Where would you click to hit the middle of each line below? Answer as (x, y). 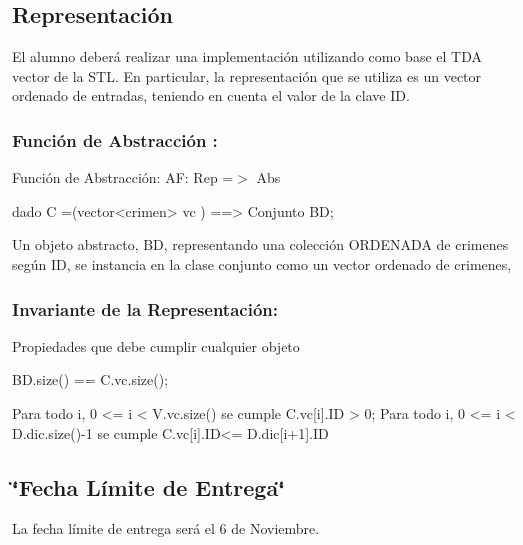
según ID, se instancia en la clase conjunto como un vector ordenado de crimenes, (262, 263)
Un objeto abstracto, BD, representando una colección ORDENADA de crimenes (260, 244)
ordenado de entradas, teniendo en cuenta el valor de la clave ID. (211, 95)
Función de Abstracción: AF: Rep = (123, 177)
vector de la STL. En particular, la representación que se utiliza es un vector (247, 75)
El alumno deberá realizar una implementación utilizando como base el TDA (247, 56)
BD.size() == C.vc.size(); (90, 379)
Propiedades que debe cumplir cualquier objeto (156, 345)
